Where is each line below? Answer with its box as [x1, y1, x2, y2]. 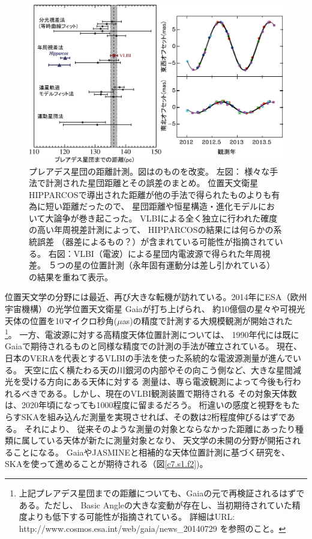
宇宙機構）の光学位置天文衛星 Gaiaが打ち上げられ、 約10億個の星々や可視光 [5, 303, 305, 315]
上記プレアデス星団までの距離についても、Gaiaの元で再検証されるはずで [19, 487, 305, 499]
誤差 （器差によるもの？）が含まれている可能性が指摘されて [37, 235, 275, 248]
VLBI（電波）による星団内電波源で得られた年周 [73, 247, 262, 259]
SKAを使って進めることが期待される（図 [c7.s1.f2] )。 [5, 457, 208, 470]
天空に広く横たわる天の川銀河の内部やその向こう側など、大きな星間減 [24, 363, 301, 376]
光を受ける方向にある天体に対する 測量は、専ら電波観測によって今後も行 [5, 375, 293, 388]
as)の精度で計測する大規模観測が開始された [122, 314, 293, 327]
